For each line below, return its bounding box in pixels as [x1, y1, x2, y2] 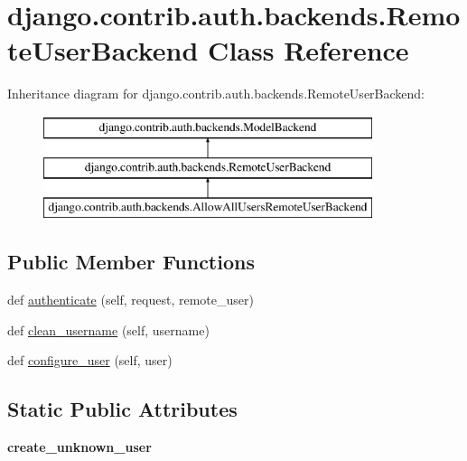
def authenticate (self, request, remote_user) [7, 290, 254, 309]
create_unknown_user [7, 437, 152, 456]
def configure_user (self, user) [7, 351, 173, 370]
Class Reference [208, 32, 409, 69]
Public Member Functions [7, 248, 255, 276]
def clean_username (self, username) [7, 320, 210, 339]
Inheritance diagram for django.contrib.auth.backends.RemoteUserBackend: [7, 84, 425, 103]
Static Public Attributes [7, 395, 238, 423]
